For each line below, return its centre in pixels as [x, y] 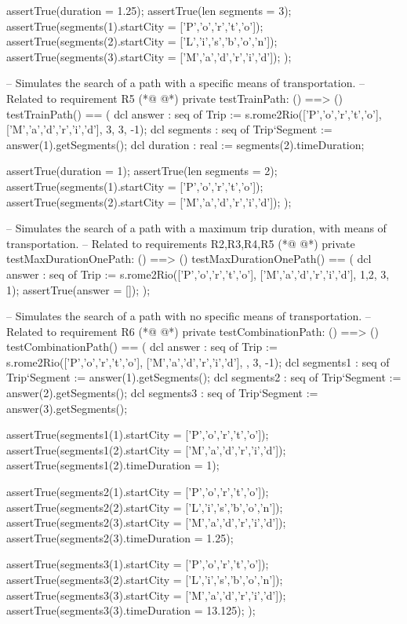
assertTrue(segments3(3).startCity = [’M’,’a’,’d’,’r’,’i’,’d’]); [146, 595]
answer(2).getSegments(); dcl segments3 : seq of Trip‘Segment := [162, 393]
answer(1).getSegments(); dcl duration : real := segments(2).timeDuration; [185, 144]
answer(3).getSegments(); [67, 408]
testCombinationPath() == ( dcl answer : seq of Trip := [142, 347]
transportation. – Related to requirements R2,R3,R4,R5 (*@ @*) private [181, 243]
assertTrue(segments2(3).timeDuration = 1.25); [120, 537]
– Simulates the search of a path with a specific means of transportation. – [186, 83]
